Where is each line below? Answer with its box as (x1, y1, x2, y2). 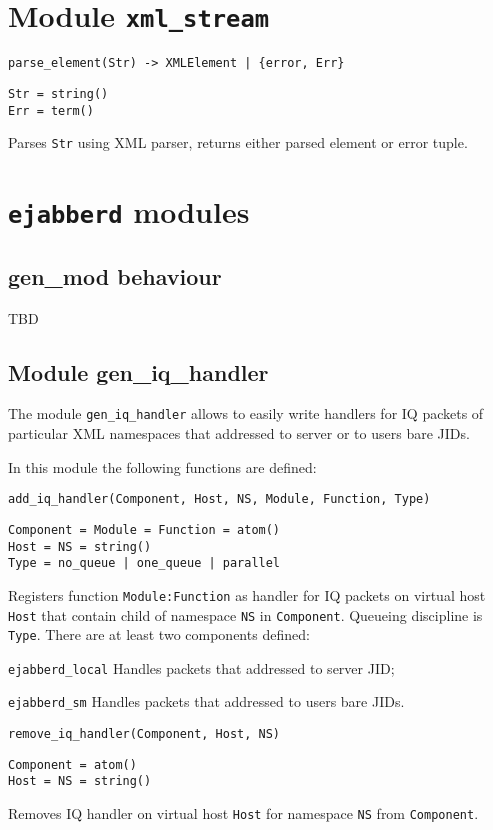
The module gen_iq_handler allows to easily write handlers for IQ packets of (8, 403, 484, 424)
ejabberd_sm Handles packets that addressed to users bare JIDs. (8, 691, 405, 712)
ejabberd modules (8, 191, 250, 232)
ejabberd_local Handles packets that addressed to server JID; (8, 657, 395, 678)
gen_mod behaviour (8, 260, 222, 291)
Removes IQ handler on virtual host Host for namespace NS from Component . (8, 803, 479, 824)
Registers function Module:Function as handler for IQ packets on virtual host (8, 584, 486, 605)
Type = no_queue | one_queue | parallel (8, 556, 281, 571)
